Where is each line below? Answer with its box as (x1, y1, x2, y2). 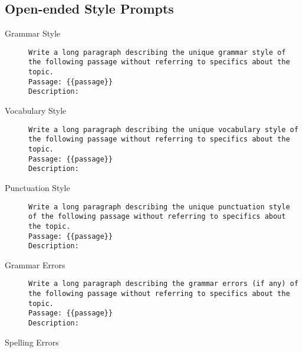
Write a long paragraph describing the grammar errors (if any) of (28, 279, 299, 288)
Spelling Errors (5, 335, 59, 348)
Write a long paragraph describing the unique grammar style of (28, 48, 286, 57)
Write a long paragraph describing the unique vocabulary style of (28, 125, 299, 134)
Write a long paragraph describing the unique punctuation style (28, 202, 290, 211)
